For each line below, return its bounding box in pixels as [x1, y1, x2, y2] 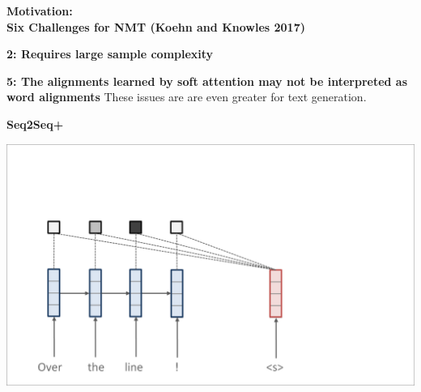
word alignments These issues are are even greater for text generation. [6, 88, 367, 105]
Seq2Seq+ [6, 115, 64, 132]
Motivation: [6, 2, 73, 19]
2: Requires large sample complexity [6, 45, 214, 62]
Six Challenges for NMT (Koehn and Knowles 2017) [6, 18, 305, 35]
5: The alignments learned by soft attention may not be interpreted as [6, 72, 408, 89]
